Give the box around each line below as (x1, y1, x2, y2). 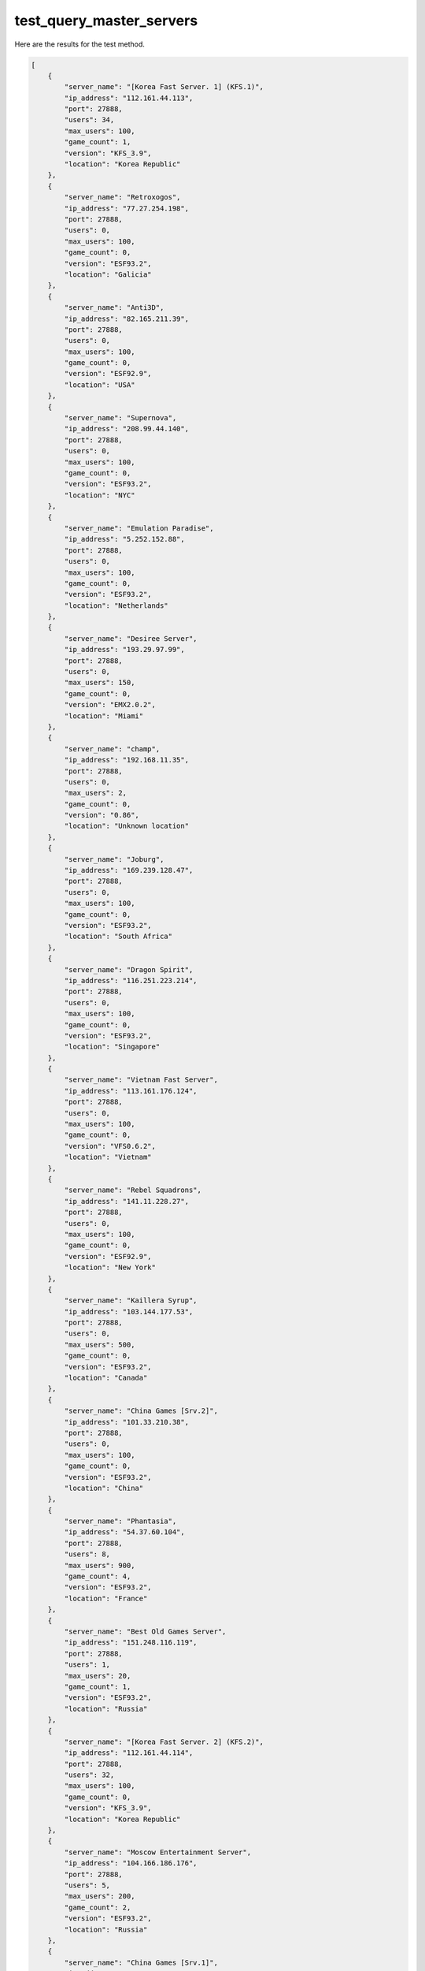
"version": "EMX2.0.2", (64, 700, 157, 710)
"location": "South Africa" (64, 932, 173, 941)
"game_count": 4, (64, 1572, 131, 1581)
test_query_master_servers (14, 12, 198, 29)
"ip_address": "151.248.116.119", (64, 1638, 198, 1647)
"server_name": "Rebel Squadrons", (64, 1186, 202, 1194)
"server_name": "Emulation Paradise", (64, 523, 214, 532)
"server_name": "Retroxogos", (64, 193, 181, 202)
